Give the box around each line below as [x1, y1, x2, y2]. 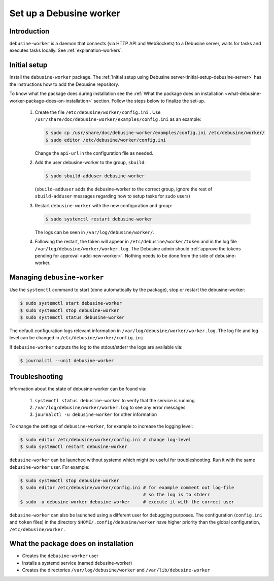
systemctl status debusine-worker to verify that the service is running [35, 397, 195, 403]
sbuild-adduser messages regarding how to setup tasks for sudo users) [35, 193, 190, 199]
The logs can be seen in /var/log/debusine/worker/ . [35, 229, 155, 235]
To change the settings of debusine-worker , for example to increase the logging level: [9, 423, 193, 429]
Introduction [9, 27, 50, 36]
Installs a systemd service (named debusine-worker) [22, 560, 132, 566]
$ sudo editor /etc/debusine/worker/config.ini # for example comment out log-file [20, 485, 234, 490]
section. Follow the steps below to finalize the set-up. [93, 98, 205, 104]
